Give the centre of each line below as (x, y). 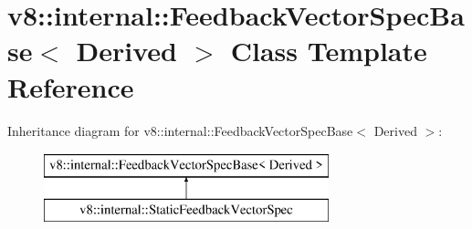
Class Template (329, 51)
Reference (71, 86)
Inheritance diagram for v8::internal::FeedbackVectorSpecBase (180, 130)
